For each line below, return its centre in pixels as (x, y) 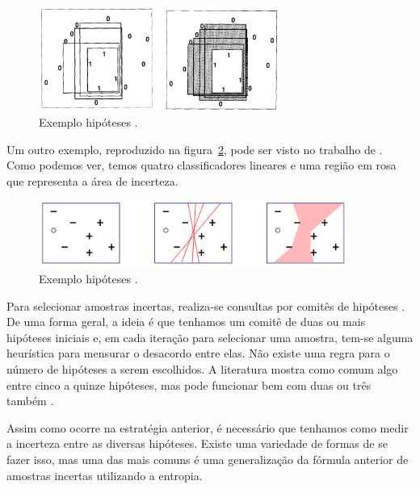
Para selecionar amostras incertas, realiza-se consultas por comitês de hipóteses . (206, 305)
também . (30, 401)
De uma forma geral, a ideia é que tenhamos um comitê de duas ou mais (186, 322)
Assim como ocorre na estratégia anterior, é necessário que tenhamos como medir (208, 427)
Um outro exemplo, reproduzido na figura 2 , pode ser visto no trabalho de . (195, 149)
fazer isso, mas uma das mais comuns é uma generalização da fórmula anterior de (208, 459)
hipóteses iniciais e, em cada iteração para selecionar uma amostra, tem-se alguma (210, 337)
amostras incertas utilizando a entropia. (105, 475)
